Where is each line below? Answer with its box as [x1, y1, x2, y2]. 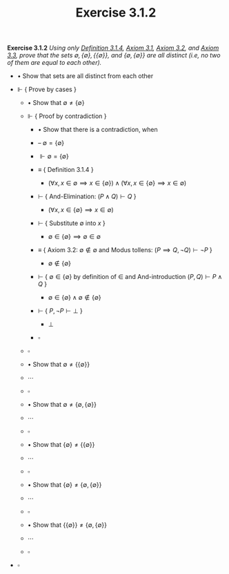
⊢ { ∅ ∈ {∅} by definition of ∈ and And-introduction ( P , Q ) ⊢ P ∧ [37, 273, 223, 281]
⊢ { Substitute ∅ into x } [37, 219, 106, 227]
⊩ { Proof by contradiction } [27, 112, 107, 120]
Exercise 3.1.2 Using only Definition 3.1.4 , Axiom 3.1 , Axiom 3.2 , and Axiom [7, 44, 219, 52]
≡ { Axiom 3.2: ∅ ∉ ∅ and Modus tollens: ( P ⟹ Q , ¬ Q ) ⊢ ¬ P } [37, 246, 212, 254]
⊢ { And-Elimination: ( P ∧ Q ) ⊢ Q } [37, 192, 137, 201]
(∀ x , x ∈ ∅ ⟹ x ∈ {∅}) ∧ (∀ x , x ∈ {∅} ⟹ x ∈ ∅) [48, 179, 187, 187]
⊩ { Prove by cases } [17, 85, 77, 94]
